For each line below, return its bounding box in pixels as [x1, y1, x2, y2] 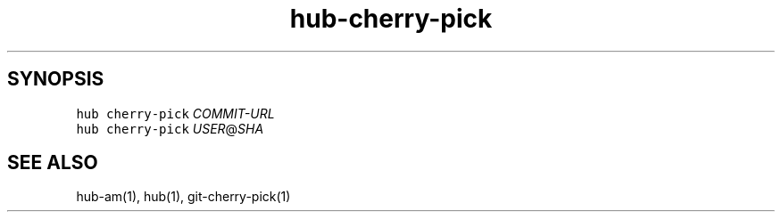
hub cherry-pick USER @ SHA [76, 120, 264, 136]
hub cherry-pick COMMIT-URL [76, 105, 275, 121]
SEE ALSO [7, 151, 98, 174]
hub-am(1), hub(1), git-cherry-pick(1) [76, 189, 291, 205]
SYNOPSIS [7, 68, 104, 91]
